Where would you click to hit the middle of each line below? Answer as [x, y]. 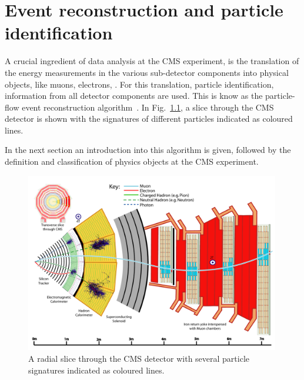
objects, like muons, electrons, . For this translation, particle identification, [139, 84]
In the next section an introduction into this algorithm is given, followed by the [148, 150]
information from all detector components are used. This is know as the [134, 96]
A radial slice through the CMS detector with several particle [139, 359]
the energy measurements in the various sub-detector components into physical [147, 72]
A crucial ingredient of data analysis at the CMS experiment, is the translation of [152, 61]
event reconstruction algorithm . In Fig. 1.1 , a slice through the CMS [148, 107]
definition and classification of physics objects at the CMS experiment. [132, 161]
